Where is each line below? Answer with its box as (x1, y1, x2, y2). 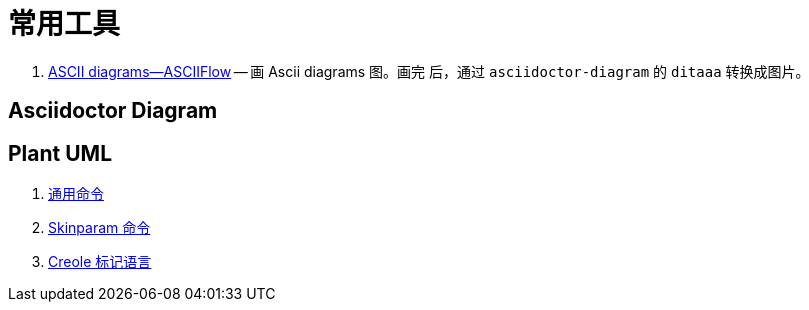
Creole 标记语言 (48, 253, 152, 271)
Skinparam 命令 (48, 219, 151, 237)
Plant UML (8, 140, 113, 166)
